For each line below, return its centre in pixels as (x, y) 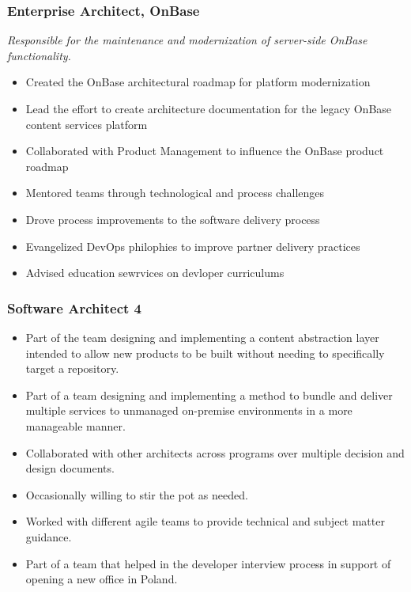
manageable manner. (75, 425)
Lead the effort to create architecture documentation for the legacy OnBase (209, 108)
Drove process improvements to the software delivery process (173, 219)
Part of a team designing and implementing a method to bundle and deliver (209, 395)
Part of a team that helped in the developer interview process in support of (208, 563)
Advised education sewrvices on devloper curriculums (155, 273)
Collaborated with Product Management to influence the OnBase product (205, 151)
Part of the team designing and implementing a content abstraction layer (202, 337)
